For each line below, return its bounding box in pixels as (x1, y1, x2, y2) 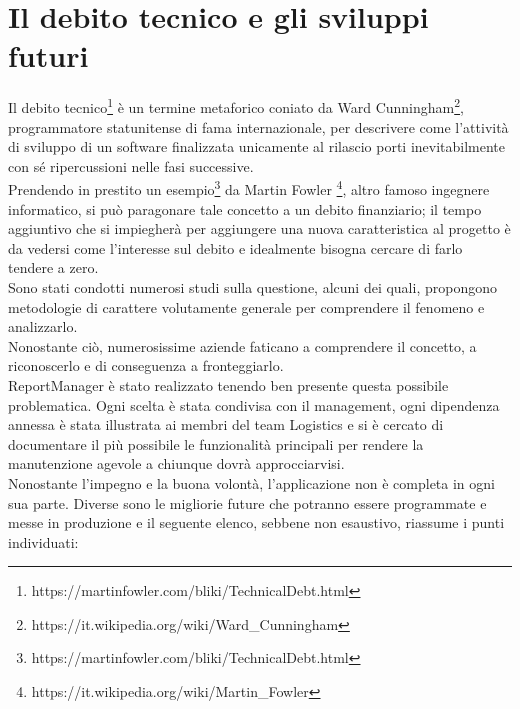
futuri (8, 35, 89, 76)
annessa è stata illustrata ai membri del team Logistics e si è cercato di (8, 414, 444, 435)
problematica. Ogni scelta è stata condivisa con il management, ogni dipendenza (8, 394, 500, 415)
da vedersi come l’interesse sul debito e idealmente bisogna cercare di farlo (8, 237, 463, 258)
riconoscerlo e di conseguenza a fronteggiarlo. (8, 355, 284, 376)
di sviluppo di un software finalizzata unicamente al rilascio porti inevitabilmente (8, 136, 505, 157)
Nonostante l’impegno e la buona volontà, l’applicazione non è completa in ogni (8, 472, 495, 493)
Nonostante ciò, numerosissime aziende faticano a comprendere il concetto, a (8, 335, 477, 356)
